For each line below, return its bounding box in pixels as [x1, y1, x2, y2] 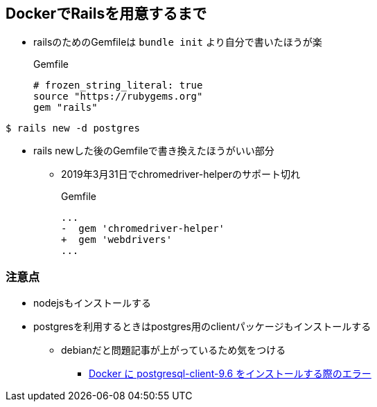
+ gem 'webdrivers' [61, 234, 173, 246]
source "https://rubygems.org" [33, 91, 203, 102]
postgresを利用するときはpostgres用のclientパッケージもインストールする [33, 320, 371, 333]
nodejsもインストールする [33, 297, 151, 309]
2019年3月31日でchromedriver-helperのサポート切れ [61, 168, 300, 181]
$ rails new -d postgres [6, 123, 140, 134]
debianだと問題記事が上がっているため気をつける [61, 344, 286, 356]
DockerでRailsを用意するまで [6, 5, 207, 22]
